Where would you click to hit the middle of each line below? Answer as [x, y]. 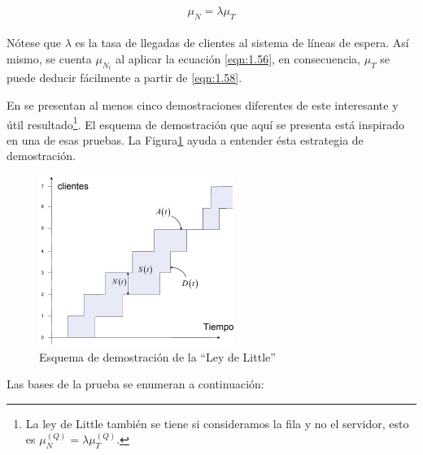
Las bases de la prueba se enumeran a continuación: [135, 384]
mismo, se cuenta [49, 58]
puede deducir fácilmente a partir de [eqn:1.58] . [124, 78]
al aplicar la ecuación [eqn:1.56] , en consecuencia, [238, 58]
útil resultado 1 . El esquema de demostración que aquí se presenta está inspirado [205, 123]
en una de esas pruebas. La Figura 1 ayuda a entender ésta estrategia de [185, 139]
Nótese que [34, 43]
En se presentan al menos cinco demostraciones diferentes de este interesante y [203, 105]
